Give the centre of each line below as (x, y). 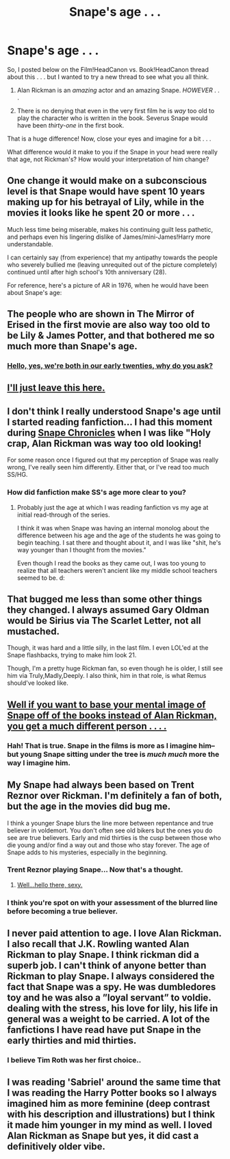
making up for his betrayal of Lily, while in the (106, 202)
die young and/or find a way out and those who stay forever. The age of (108, 845)
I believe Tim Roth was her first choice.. (74, 1060)
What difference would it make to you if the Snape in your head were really (112, 152)
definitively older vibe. (56, 1147)
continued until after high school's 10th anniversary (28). (87, 272)
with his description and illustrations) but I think (111, 1115)
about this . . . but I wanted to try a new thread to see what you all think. (108, 77)
